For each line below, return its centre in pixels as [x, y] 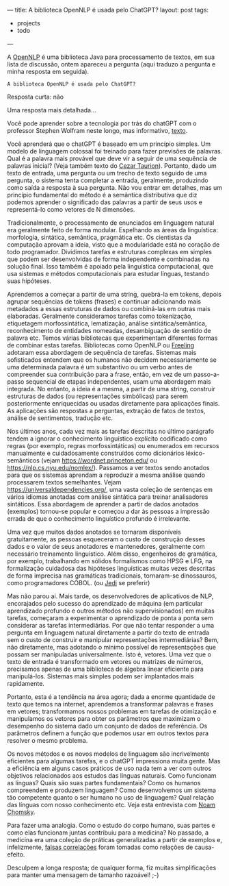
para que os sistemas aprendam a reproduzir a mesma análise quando [106, 475]
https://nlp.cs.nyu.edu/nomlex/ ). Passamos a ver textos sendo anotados [108, 468]
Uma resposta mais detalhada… [52, 110]
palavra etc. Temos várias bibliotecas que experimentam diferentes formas [112, 338]
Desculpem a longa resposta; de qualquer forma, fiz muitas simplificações [112, 867]
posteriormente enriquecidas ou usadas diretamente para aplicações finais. [113, 403]
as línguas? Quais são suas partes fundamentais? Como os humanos [104, 783]
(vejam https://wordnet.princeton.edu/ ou [99, 460]
